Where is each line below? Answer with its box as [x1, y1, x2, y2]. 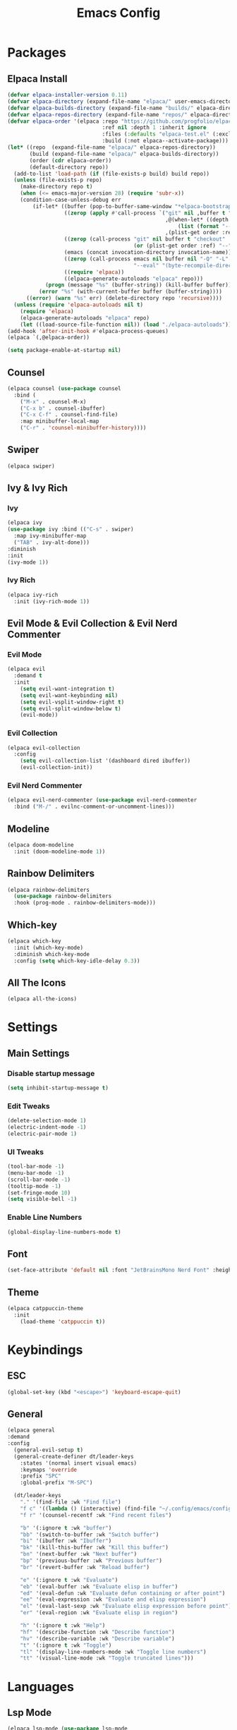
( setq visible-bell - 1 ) [7, 1196, 78, 1203]
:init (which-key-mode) [13, 944, 83, 951]
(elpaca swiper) [7, 462, 55, 470]
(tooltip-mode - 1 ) [7, 1182, 61, 1190]
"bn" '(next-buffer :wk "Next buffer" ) [20, 1551, 138, 1558]
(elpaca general [7, 1427, 55, 1434]
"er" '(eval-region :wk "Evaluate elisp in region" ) [20, 1609, 178, 1616]
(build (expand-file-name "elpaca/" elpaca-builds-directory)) [29, 150, 219, 157]
